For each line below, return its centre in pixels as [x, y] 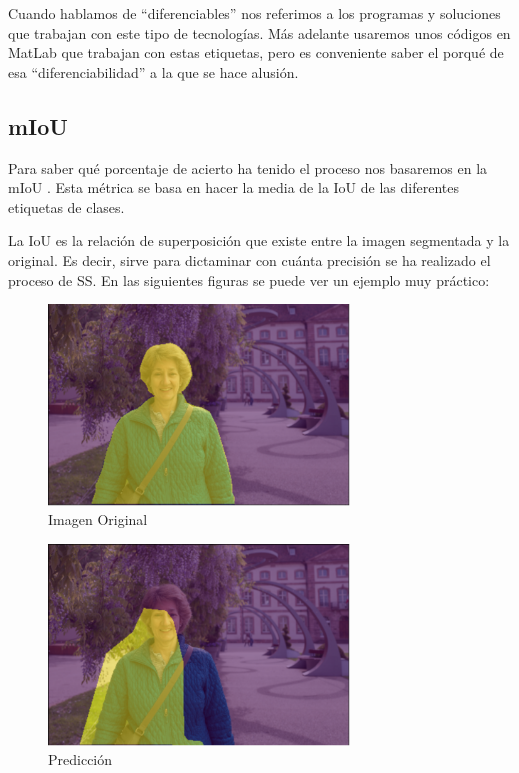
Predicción [80, 759]
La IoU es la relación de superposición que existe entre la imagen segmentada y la [259, 240]
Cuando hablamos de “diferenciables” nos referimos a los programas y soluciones [254, 13]
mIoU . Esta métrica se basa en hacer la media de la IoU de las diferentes [233, 187]
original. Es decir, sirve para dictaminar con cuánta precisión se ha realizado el [249, 259]
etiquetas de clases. [66, 206]
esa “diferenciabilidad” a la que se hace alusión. [153, 71]
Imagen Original [98, 519]
